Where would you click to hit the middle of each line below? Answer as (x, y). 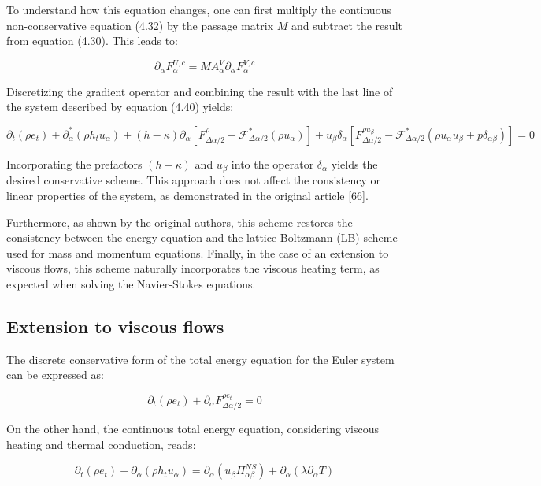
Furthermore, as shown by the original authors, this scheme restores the (180, 222)
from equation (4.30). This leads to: (92, 41)
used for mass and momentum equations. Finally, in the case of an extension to (198, 252)
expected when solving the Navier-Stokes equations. (131, 283)
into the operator (272, 163)
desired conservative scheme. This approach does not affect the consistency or (194, 180)
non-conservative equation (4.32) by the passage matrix (140, 25)
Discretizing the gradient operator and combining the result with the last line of (200, 91)
